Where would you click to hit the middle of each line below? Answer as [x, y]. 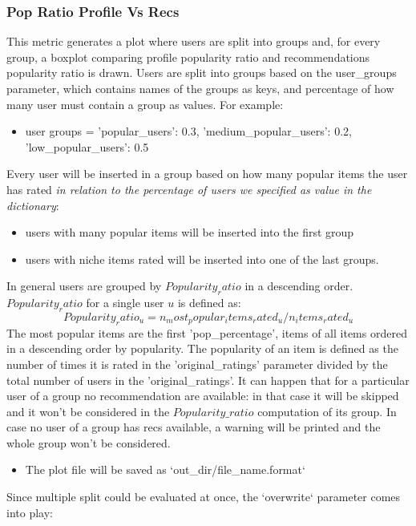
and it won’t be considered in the [88, 411]
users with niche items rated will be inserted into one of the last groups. [202, 259]
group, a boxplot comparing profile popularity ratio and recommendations [188, 57]
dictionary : [33, 205]
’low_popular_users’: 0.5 [87, 146]
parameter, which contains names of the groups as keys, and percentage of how [200, 88]
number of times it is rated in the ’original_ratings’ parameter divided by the [197, 364]
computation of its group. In [327, 411]
